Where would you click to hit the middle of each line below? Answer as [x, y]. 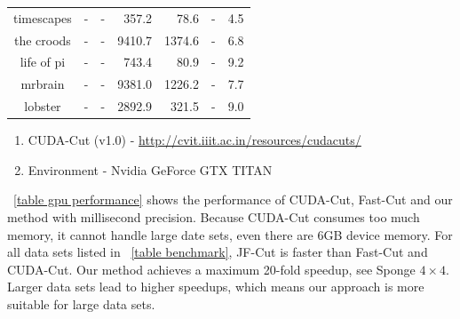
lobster [43, 106]
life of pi [43, 62]
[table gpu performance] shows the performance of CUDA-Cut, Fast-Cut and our [233, 199]
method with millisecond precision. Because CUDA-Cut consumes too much [214, 217]
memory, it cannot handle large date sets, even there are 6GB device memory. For [230, 234]
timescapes [43, 17]
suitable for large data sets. [81, 303]
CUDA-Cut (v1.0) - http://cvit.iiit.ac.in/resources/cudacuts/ [194, 140]
